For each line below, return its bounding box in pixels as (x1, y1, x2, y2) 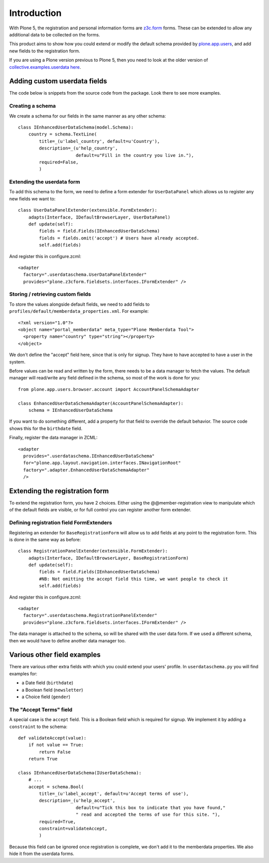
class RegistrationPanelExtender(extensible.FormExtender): (18, 548, 168, 554)
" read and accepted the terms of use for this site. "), (75, 812, 221, 818)
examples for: (9, 670, 37, 677)
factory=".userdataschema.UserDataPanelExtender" (23, 272, 147, 277)
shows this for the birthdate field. (9, 425, 83, 431)
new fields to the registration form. (9, 48, 81, 54)
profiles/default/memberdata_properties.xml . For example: (9, 308, 149, 314)
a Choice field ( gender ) (21, 694, 71, 700)
